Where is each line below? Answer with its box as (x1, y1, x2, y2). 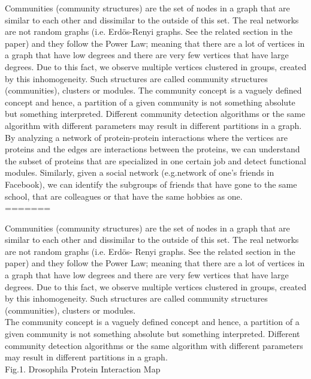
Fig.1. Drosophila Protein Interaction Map (5, 362, 161, 375)
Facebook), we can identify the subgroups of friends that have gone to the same (5, 178, 297, 190)
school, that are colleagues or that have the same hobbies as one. (5, 189, 243, 202)
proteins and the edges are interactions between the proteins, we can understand (5, 143, 300, 155)
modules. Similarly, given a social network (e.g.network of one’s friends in (5, 166, 274, 179)
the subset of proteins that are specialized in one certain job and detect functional (5, 154, 306, 167)
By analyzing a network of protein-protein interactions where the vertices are (5, 131, 288, 143)
